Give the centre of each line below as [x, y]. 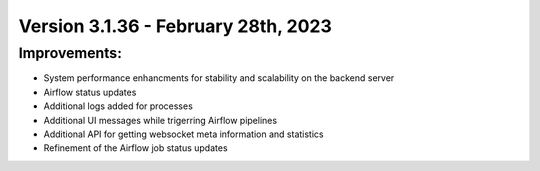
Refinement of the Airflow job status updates [136, 148]
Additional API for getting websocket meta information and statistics [183, 134]
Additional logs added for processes [118, 106]
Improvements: [70, 53]
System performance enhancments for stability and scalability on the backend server [219, 78]
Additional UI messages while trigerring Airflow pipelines [160, 120]
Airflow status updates [90, 92]
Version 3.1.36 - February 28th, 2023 [175, 26]
